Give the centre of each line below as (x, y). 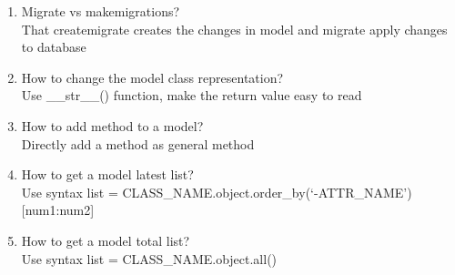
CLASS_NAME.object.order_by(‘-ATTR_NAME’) (267, 192)
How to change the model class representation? (152, 77)
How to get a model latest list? (107, 174)
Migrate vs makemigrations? (101, 11)
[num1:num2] (58, 210)
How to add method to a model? (112, 125)
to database (54, 47)
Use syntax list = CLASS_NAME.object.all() (149, 258)
